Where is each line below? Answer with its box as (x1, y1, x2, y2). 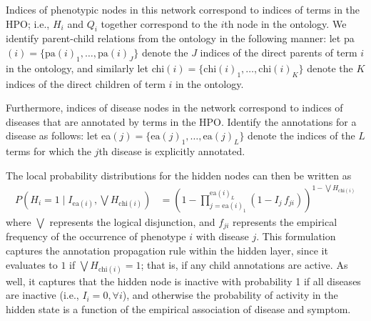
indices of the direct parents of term (200, 44, 357, 59)
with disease (195, 229, 249, 244)
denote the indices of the (248, 128, 355, 143)
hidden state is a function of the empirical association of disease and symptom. (6, 301, 351, 316)
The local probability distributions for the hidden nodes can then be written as (6, 167, 352, 182)
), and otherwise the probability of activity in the (122, 287, 338, 302)
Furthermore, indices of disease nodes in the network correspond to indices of (6, 100, 343, 115)
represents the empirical (233, 214, 337, 229)
